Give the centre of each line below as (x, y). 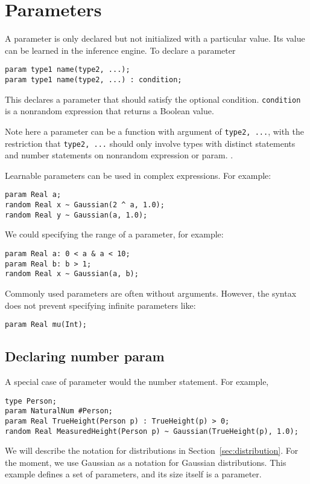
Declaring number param (85, 356)
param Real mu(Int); (46, 325)
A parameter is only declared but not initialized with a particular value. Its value (155, 38)
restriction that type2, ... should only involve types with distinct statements (150, 143)
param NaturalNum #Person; (59, 411)
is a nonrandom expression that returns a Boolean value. (109, 111)
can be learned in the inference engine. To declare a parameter (120, 50)
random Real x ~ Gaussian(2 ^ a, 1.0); (85, 205)
